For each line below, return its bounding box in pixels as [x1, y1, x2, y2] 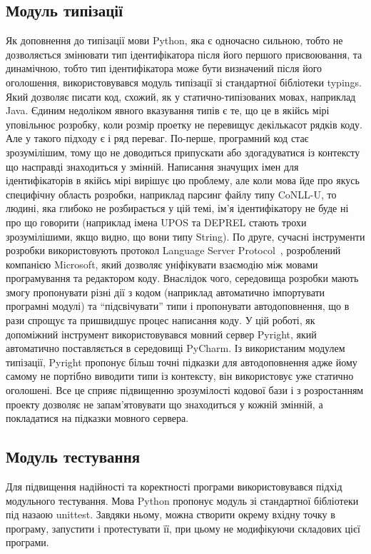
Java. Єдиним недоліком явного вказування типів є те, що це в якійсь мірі [6, 103, 330, 118]
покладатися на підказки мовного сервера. [6, 411, 189, 425]
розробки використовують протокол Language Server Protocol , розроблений [6, 243, 341, 258]
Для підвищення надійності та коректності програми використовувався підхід [6, 479, 342, 494]
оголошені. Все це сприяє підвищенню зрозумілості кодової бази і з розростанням [6, 383, 364, 398]
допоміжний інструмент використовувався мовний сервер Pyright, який [6, 326, 317, 341]
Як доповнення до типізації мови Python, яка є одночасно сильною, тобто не [6, 33, 343, 48]
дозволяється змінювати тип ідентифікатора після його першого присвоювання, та [6, 46, 362, 61]
